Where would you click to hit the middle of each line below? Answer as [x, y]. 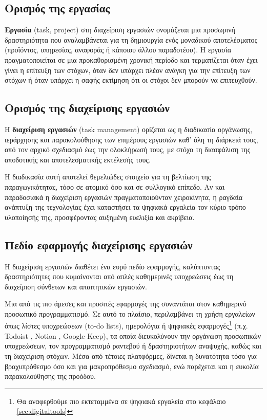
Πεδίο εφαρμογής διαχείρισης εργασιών [99, 244]
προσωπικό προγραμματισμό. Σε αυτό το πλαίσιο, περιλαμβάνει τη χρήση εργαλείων [130, 313]
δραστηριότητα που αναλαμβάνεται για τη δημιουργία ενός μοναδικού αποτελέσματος [131, 39]
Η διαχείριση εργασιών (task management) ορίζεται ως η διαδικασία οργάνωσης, [129, 129]
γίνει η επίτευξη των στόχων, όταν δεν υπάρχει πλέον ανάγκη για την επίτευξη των [128, 70]
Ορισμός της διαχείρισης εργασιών [87, 108]
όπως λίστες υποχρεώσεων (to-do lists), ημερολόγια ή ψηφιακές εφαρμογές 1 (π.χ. [126, 325]
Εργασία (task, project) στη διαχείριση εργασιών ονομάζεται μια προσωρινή [120, 30]
